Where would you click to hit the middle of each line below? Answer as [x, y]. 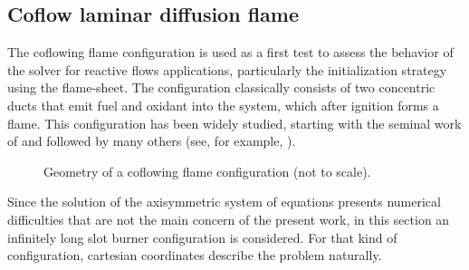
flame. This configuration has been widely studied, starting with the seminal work [234, 123]
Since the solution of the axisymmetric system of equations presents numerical [224, 202]
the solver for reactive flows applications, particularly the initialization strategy [227, 69]
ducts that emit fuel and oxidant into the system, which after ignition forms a [223, 105]
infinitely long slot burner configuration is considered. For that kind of [202, 237]
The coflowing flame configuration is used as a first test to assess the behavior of [230, 52]
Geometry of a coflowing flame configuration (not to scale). [207, 171]
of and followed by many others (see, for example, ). [152, 141]
